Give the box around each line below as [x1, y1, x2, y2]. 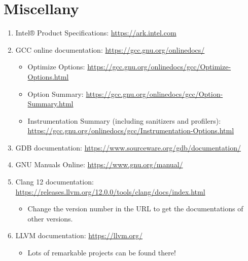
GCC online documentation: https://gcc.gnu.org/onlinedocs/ [15, 44, 205, 55]
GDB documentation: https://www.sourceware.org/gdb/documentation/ [15, 142, 241, 153]
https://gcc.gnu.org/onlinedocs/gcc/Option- [86, 88, 223, 99]
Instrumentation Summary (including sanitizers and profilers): [27, 115, 221, 126]
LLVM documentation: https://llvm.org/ [15, 230, 143, 241]
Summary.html [27, 98, 74, 109]
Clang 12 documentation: [15, 176, 94, 187]
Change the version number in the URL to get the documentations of [27, 203, 243, 214]
